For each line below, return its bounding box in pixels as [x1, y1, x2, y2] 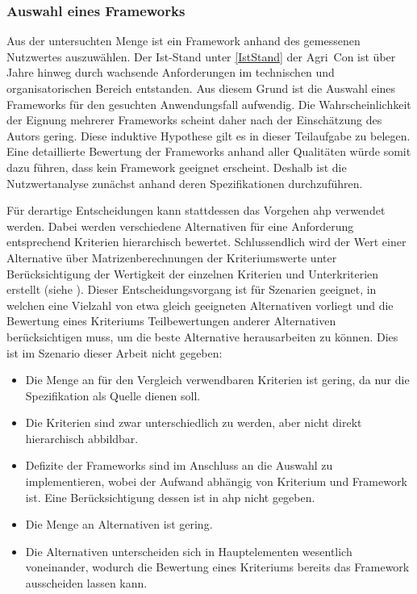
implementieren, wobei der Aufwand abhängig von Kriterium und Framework [25, 473, 407, 490]
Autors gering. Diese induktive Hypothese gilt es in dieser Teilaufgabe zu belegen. [6, 127, 411, 144]
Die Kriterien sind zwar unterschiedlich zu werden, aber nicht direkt [25, 414, 362, 431]
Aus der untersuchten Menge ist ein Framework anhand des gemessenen [6, 32, 361, 49]
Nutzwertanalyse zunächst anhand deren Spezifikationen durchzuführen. [6, 174, 363, 191]
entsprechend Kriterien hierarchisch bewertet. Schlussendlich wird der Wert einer [6, 233, 407, 250]
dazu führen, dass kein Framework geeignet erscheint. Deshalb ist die [6, 158, 347, 175]
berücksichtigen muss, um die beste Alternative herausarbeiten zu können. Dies [6, 328, 398, 345]
